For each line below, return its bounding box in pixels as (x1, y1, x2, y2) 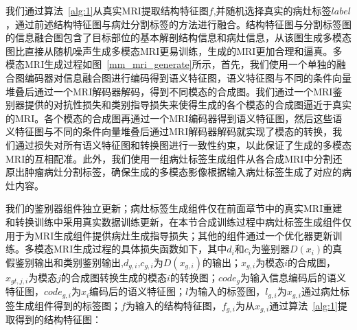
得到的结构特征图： (14, 312, 102, 327)
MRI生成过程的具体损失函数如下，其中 (53, 241, 227, 256)
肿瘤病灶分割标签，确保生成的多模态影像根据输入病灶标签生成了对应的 (24, 165, 342, 179)
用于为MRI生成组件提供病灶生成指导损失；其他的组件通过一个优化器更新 (5, 228, 333, 242)
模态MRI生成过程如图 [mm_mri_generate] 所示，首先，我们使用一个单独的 (5, 57, 336, 71)
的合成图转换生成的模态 (61, 270, 168, 284)
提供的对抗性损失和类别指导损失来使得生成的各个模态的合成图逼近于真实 (24, 97, 352, 112)
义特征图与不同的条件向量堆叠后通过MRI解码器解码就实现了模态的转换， (5, 124, 333, 139)
